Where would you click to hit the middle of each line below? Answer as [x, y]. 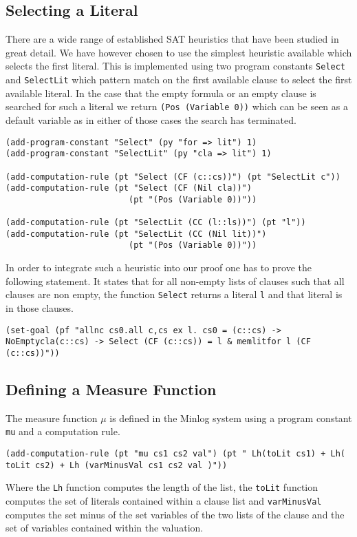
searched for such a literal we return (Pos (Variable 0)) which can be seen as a [177, 106]
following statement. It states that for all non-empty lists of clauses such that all [175, 281]
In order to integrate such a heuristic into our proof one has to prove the [159, 267]
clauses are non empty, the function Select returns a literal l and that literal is [174, 294]
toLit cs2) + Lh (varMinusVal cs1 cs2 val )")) [117, 465]
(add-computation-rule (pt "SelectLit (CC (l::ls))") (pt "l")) [156, 223]
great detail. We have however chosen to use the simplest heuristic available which [179, 52]
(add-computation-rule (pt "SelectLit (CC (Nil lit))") [136, 234]
